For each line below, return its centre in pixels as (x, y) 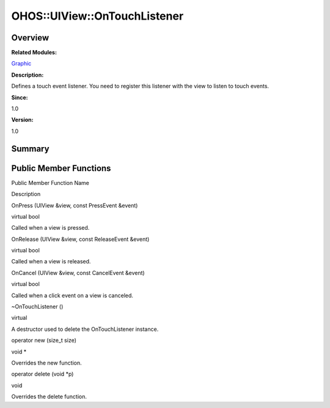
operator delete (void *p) (42, 374)
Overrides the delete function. (49, 397)
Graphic (21, 64)
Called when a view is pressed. (50, 228)
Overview (30, 38)
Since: (20, 97)
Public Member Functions (61, 168)
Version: (22, 120)
